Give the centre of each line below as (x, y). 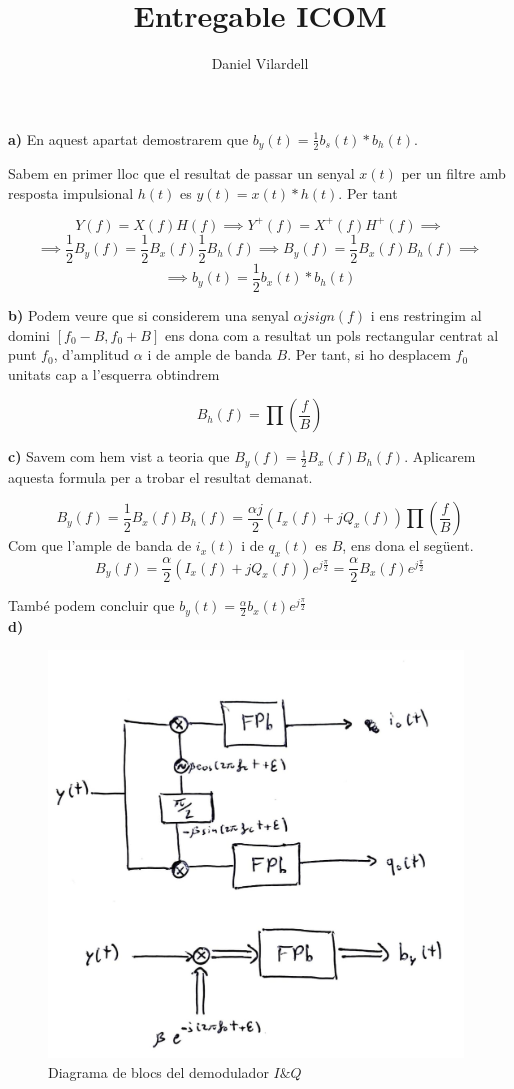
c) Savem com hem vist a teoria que (119, 456)
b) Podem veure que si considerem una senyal (148, 314)
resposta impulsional (71, 192)
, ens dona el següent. (408, 545)
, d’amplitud (91, 354)
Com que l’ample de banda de (100, 545)
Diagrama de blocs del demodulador (158, 1071)
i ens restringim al (426, 314)
